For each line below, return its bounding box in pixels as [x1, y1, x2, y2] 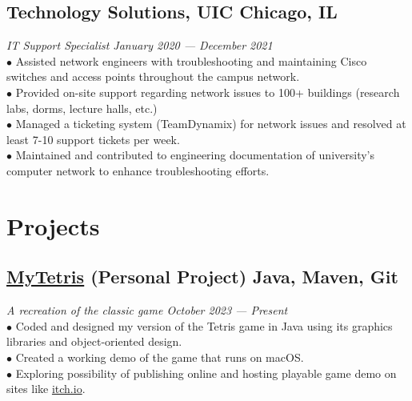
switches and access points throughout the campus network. [6, 68, 300, 85]
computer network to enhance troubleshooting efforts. [6, 162, 270, 178]
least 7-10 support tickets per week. [6, 130, 180, 147]
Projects [6, 209, 100, 242]
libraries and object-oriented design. [6, 333, 182, 350]
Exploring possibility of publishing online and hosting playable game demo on [15, 364, 397, 381]
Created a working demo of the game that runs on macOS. [15, 348, 304, 365]
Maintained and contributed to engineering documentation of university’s [15, 146, 374, 163]
